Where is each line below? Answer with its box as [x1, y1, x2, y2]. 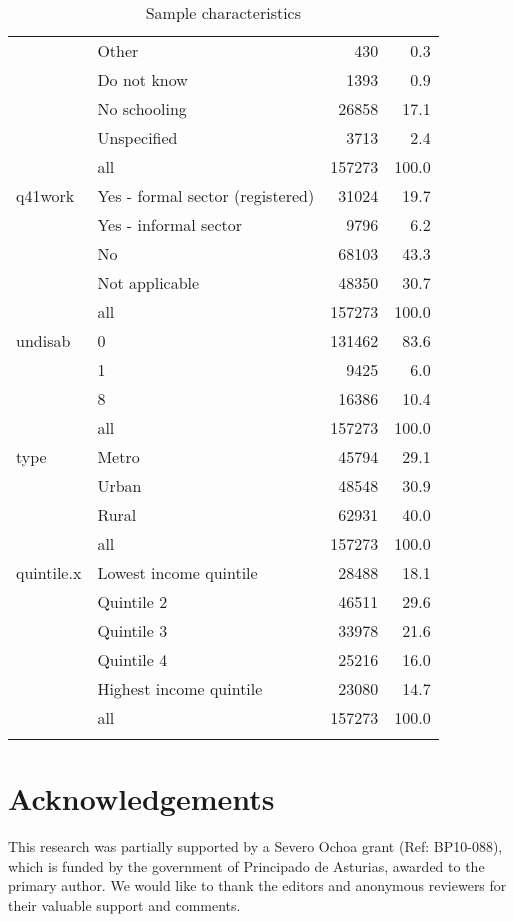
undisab [16, 329, 71, 352]
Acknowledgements [8, 778, 275, 819]
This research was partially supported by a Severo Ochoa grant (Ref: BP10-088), [8, 836, 503, 857]
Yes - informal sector [97, 213, 243, 236]
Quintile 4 [97, 648, 168, 671]
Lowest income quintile [97, 561, 258, 584]
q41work [16, 184, 75, 207]
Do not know [97, 68, 188, 91]
